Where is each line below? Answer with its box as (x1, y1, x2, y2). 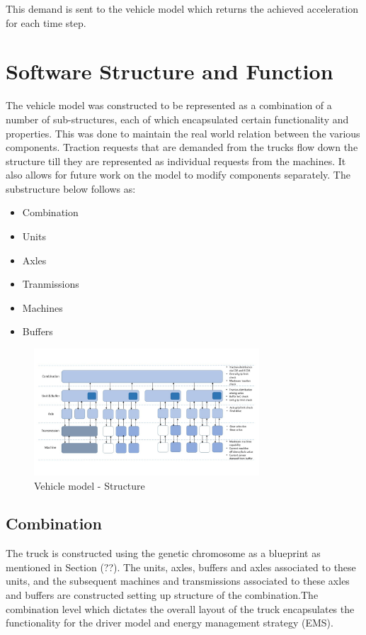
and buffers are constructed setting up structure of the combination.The (6, 588, 319, 602)
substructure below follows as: (6, 181, 136, 196)
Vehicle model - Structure (34, 478, 145, 493)
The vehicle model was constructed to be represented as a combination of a (6, 98, 332, 113)
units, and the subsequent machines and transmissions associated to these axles (6, 573, 350, 588)
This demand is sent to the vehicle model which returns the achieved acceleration (6, 1, 359, 16)
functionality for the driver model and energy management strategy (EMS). (6, 615, 333, 630)
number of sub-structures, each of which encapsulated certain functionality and (6, 111, 349, 126)
